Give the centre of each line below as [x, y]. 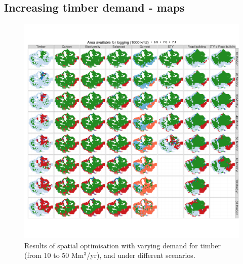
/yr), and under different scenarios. [141, 255]
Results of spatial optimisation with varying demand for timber [123, 245]
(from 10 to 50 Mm [54, 255]
